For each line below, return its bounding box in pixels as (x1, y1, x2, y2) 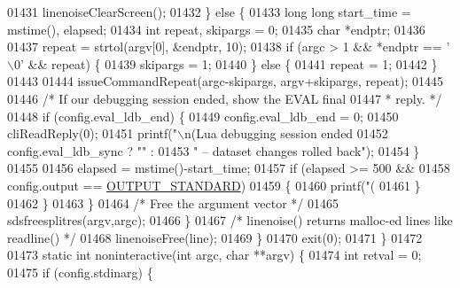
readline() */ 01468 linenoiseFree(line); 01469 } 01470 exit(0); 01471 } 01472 (7, 228, 423, 246)
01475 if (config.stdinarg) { (7, 262, 153, 281)
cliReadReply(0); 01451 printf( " (7, 124, 177, 143)
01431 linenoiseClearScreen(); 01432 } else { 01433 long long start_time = (7, 3, 411, 20)
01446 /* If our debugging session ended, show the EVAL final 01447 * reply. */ (7, 89, 442, 107)
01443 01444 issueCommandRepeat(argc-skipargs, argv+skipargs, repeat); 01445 (7, 72, 444, 90)
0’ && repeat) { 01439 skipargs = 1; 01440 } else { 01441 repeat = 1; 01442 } (13, 54, 438, 73)
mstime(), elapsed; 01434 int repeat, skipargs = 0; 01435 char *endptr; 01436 (7, 19, 425, 38)
